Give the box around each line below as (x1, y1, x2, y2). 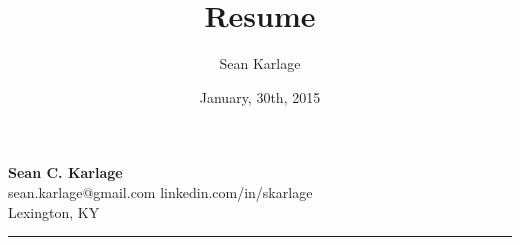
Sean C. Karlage (8, 162, 123, 183)
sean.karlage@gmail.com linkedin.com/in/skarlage (8, 181, 313, 202)
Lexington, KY (8, 201, 100, 222)
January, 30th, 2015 (199, 86, 321, 107)
